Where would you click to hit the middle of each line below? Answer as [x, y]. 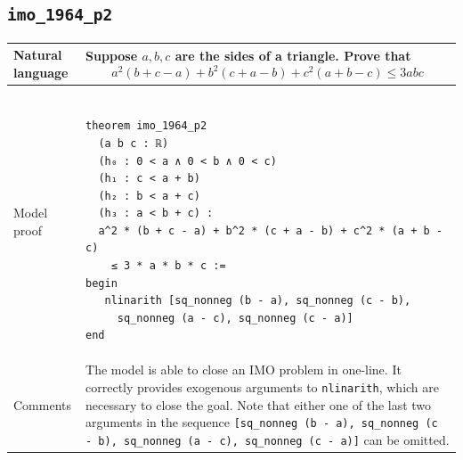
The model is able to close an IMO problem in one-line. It [244, 370]
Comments [43, 404]
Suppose [112, 56]
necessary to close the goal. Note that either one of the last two [259, 404]
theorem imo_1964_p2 [146, 126]
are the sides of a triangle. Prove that [293, 56]
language [41, 72]
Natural [38, 55]
